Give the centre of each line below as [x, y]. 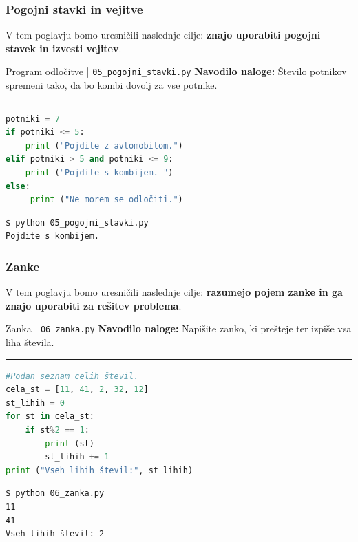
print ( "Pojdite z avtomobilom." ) [104, 145]
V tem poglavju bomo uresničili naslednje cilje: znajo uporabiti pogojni [163, 35]
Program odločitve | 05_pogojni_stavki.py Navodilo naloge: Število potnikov [176, 71]
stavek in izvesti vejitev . [64, 48]
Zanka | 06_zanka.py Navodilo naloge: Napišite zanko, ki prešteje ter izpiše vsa [179, 328]
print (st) [70, 443]
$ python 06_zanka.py [55, 494]
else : [18, 186]
